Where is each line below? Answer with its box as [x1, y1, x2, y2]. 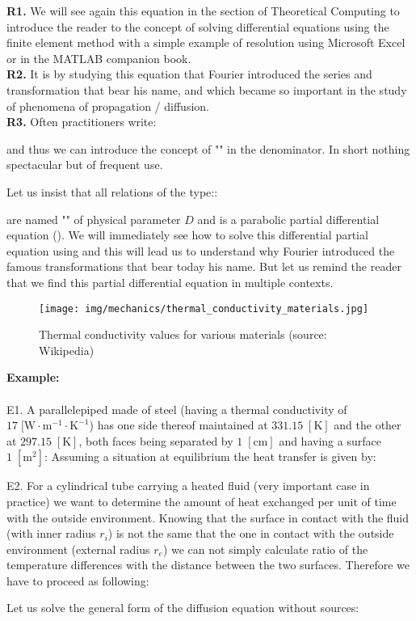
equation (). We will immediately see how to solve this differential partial [6, 226, 368, 243]
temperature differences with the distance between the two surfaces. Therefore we [6, 556, 410, 573]
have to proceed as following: [6, 572, 149, 589]
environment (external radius [6, 540, 150, 557]
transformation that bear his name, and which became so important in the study [6, 81, 407, 98]
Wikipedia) [39, 341, 95, 358]
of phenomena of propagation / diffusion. [6, 97, 209, 114]
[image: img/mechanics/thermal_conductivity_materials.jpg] [39, 302, 369, 315]
